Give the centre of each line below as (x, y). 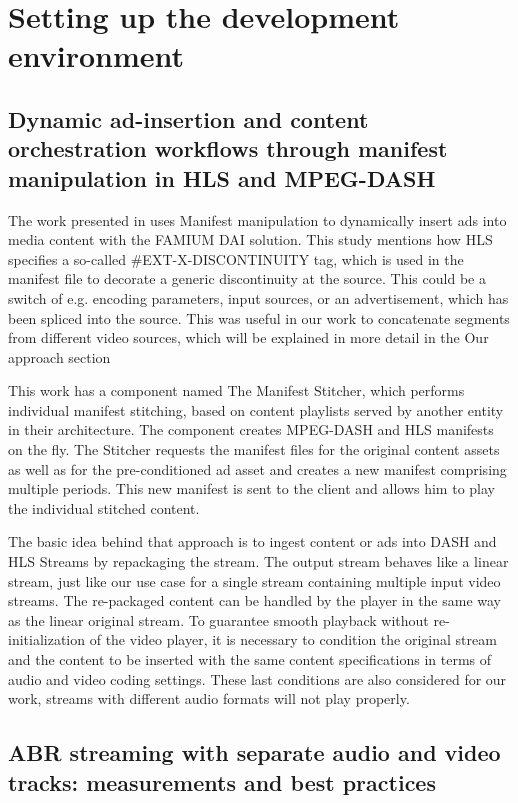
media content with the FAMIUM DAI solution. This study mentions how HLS (250, 239)
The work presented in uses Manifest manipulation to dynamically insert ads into (257, 219)
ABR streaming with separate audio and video (254, 752)
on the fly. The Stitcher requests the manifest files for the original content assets (254, 449)
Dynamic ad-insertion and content (188, 118)
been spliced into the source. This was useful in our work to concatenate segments (259, 317)
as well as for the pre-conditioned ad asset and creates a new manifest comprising (257, 468)
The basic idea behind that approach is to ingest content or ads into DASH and (252, 541)
